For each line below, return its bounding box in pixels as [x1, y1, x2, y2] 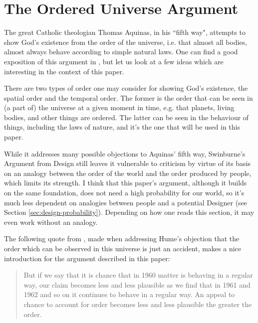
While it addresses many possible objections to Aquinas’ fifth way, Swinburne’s [4, 148, 246, 159]
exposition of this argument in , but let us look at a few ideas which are [4, 56, 224, 66]
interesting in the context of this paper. [4, 66, 124, 76]
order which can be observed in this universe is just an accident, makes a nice [4, 243, 242, 253]
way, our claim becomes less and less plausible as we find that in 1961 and [23, 279, 251, 290]
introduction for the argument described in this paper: [4, 253, 170, 263]
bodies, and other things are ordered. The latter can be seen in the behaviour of [4, 112, 249, 122]
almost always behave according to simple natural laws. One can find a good [4, 46, 238, 57]
